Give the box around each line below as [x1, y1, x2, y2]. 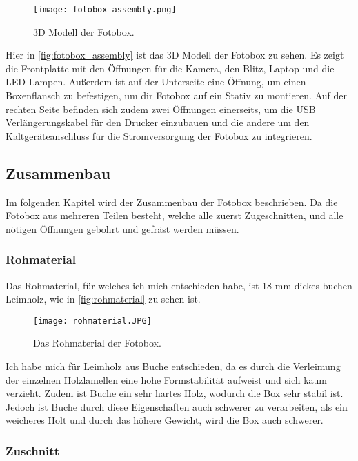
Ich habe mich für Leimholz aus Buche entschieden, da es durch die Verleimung [6, 359, 341, 373]
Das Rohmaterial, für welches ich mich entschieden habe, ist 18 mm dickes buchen [6, 278, 352, 292]
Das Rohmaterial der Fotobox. [33, 336, 161, 350]
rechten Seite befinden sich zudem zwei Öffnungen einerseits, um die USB [6, 101, 316, 116]
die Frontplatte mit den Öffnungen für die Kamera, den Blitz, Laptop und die [6, 61, 335, 75]
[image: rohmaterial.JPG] [33, 316, 152, 326]
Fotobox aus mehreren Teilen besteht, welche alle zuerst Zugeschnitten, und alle [6, 208, 344, 223]
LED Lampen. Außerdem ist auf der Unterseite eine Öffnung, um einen [6, 74, 306, 89]
